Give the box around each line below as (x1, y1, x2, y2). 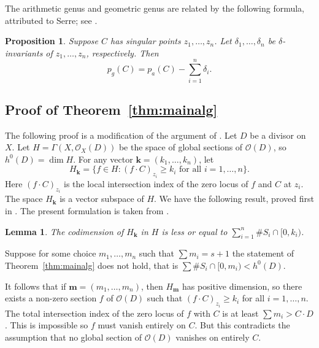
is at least (222, 306, 259, 319)
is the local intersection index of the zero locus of (63, 177, 248, 190)
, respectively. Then (86, 46, 159, 59)
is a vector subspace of (60, 192, 144, 205)
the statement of (232, 247, 294, 260)
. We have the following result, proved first (154, 192, 314, 205)
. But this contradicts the (194, 319, 290, 331)
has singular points (110, 34, 181, 47)
